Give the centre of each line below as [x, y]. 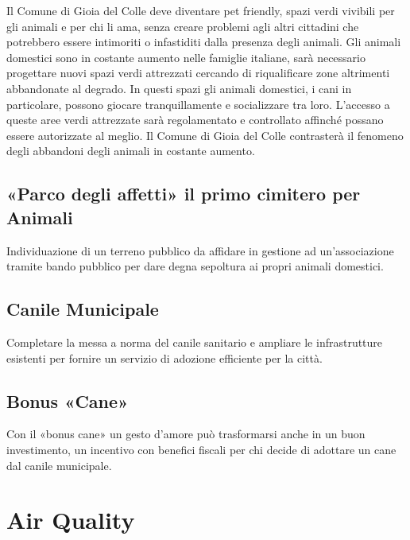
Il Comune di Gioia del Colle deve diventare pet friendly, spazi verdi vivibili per [201, 10]
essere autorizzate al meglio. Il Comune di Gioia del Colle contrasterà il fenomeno [205, 135]
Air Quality [71, 520]
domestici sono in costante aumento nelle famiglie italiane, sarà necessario [186, 57]
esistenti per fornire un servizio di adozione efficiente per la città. [164, 357]
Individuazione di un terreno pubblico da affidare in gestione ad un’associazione [200, 250]
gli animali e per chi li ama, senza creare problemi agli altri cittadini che [183, 26]
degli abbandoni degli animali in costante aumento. [131, 151]
